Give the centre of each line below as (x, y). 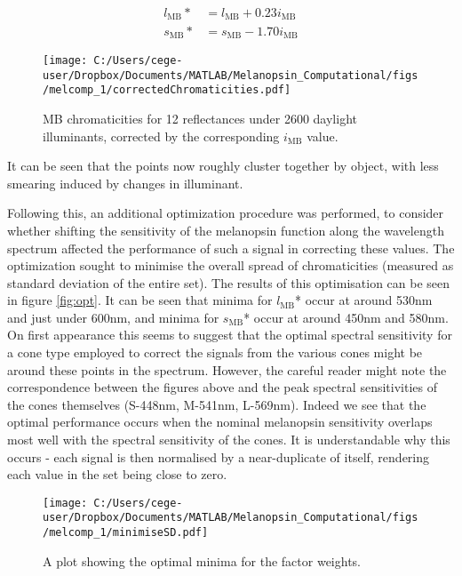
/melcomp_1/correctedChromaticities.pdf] (167, 90)
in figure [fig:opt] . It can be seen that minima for (140, 300)
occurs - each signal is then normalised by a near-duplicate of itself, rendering (219, 456)
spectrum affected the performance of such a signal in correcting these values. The (231, 248)
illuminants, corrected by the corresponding (161, 136)
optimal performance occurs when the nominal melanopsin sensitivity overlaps (220, 422)
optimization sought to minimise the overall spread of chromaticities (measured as (231, 265)
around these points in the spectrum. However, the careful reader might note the (227, 369)
